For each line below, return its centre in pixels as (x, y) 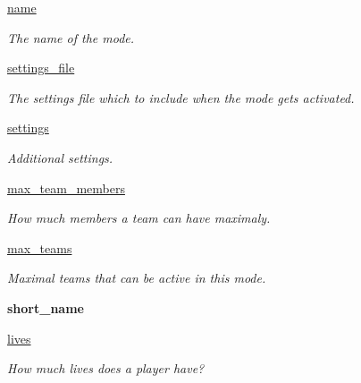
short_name (46, 307)
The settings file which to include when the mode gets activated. (181, 97)
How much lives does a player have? (106, 368)
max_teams (40, 247)
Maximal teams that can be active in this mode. (137, 278)
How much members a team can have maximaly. (139, 218)
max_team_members (66, 187)
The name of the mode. (71, 37)
